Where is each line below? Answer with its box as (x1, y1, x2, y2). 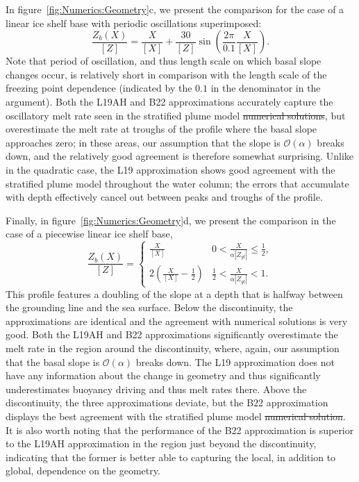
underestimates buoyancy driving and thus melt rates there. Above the (6, 381, 307, 396)
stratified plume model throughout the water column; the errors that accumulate (6, 176, 349, 190)
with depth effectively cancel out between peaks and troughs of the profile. (6, 190, 323, 204)
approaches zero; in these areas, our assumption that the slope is (6, 135, 281, 149)
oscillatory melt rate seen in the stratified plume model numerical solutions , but (6, 108, 346, 122)
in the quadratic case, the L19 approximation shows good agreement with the (6, 162, 335, 176)
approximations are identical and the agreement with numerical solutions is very (6, 313, 348, 328)
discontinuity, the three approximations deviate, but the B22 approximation (6, 395, 328, 410)
